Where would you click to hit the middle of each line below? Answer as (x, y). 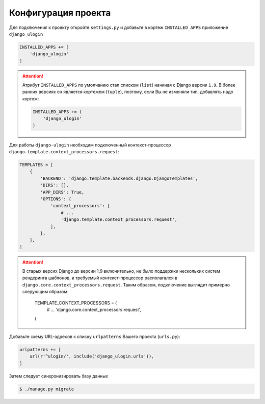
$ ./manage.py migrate (47, 389)
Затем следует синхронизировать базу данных (59, 376)
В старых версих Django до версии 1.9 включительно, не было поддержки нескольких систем (121, 271)
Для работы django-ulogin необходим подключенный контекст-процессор (90, 145)
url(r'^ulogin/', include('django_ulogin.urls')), (92, 356)
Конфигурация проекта (60, 13)
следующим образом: (45, 292)
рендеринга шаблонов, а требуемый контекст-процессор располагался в (100, 278)
